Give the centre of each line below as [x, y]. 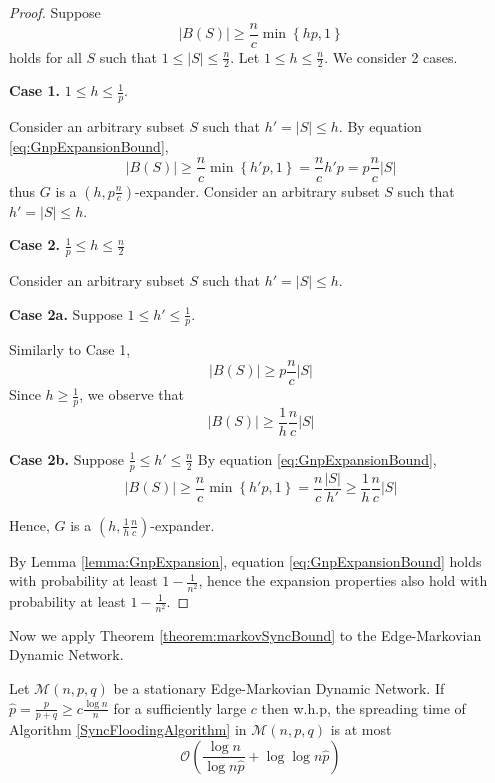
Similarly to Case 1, [70, 349]
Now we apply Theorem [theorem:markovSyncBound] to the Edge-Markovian [245, 634]
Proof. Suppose [55, 12]
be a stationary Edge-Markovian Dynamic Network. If [279, 687]
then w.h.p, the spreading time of [363, 707]
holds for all [45, 56]
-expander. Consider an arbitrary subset [257, 190]
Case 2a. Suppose [66, 313]
